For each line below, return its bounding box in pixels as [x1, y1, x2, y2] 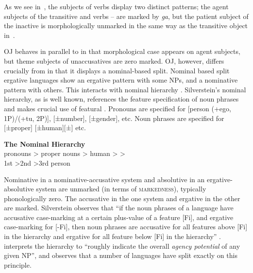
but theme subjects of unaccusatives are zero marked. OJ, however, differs [4, 55, 224, 66]
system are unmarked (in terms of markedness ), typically [36, 184, 206, 194]
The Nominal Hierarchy [4, 138, 85, 149]
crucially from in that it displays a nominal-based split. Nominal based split [4, 65, 230, 75]
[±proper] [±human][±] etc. [4, 122, 86, 133]
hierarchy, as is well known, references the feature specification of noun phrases [4, 94, 239, 104]
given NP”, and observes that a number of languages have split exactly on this [4, 250, 237, 260]
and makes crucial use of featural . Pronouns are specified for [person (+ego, [4, 103, 231, 113]
